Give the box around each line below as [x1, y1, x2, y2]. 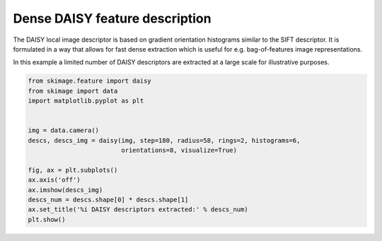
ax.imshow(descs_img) [28, 186, 103, 194]
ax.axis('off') [28, 176, 81, 184]
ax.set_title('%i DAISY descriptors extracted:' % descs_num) [28, 206, 248, 213]
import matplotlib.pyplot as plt [28, 97, 144, 105]
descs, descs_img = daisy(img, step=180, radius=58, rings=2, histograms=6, [28, 136, 301, 144]
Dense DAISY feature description [13, 11, 212, 26]
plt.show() [28, 216, 66, 223]
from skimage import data [28, 87, 118, 95]
